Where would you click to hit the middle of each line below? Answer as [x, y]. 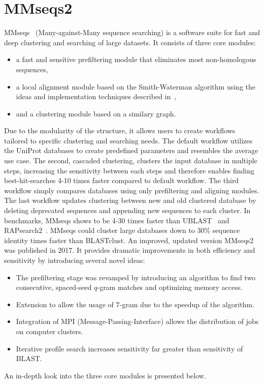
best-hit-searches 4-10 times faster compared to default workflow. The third [122, 180]
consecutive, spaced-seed [54, 287]
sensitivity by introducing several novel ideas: [75, 260]
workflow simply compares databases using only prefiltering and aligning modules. [132, 190]
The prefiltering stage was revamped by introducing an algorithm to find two [136, 277]
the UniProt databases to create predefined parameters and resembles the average [131, 150]
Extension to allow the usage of [65, 304]
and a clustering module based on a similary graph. [96, 113]
